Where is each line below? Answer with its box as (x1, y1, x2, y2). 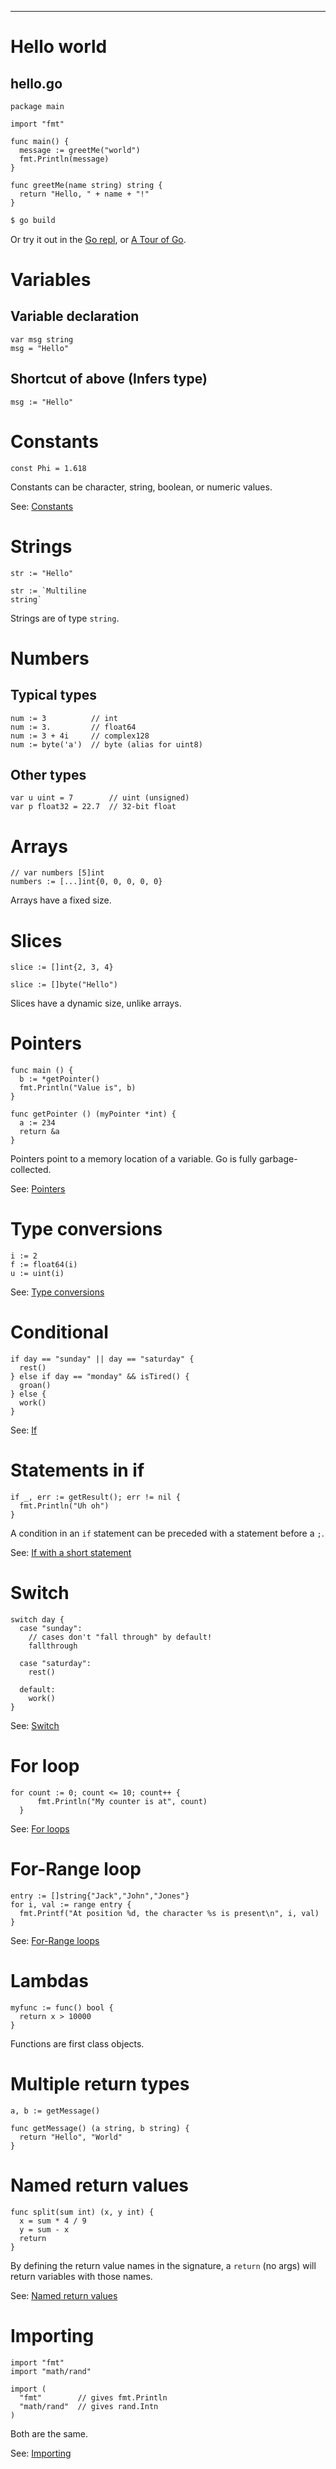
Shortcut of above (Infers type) (10, 371, 208, 388)
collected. (10, 1164, 52, 1176)
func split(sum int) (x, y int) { (10, 2207, 155, 2217)
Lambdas (10, 1970, 89, 1992)
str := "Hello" (10, 568, 74, 578)
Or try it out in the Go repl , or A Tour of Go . (10, 233, 187, 245)
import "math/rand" (10, 2366, 92, 2376)
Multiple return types (10, 2072, 190, 2095)
